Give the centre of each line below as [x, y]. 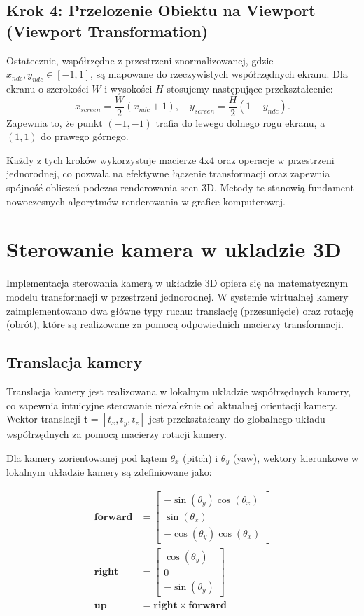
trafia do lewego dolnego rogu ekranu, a [240, 122]
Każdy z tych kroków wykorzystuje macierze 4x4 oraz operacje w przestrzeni [170, 159]
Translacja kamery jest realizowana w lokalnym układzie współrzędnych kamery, [179, 391]
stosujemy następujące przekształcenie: [250, 88]
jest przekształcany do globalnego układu [237, 419]
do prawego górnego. [85, 136]
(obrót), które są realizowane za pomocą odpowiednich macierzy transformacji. [175, 324]
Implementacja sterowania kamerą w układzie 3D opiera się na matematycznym [177, 283]
